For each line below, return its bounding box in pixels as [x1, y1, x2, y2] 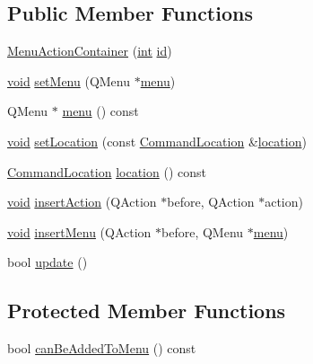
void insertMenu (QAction [7, 222, 152, 241]
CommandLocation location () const [7, 162, 206, 181]
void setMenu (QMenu [7, 71, 131, 90]
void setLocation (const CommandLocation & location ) [7, 131, 307, 150]
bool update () [7, 253, 88, 271]
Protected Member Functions [7, 297, 286, 324]
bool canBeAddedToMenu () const [7, 339, 196, 358]
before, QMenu [161, 222, 244, 241]
